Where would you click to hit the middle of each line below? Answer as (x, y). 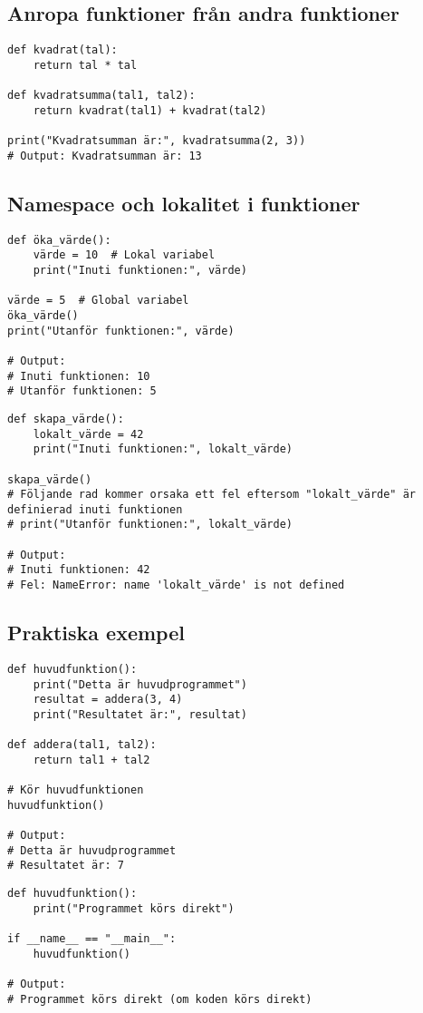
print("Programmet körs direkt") (134, 908)
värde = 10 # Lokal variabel (124, 255)
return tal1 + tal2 (91, 760)
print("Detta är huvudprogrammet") (140, 684)
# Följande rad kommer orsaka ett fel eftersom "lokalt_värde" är (212, 495)
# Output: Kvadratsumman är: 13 (105, 156)
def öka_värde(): (59, 240)
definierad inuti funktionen (95, 509)
